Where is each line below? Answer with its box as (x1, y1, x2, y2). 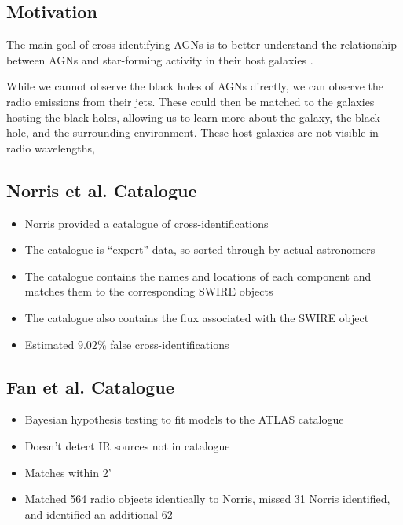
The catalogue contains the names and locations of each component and (24, 267, 372, 284)
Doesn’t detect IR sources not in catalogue (24, 437, 230, 453)
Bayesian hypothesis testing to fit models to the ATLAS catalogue (24, 411, 344, 428)
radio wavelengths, (6, 139, 95, 156)
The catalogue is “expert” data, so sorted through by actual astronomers (24, 241, 376, 258)
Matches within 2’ (24, 464, 112, 480)
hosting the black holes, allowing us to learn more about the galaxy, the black (6, 108, 380, 125)
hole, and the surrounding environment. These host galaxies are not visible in (6, 124, 379, 141)
